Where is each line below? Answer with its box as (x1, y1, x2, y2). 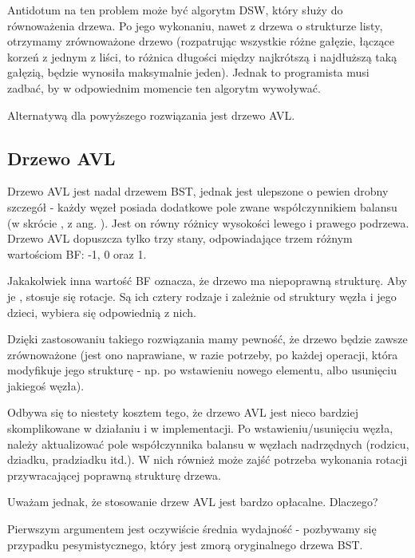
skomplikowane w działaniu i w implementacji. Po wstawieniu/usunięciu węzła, (7, 420, 393, 437)
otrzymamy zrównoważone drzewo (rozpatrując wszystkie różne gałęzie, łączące (7, 33, 394, 49)
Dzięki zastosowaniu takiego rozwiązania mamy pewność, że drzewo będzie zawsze (7, 330, 408, 347)
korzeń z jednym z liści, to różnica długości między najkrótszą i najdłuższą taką (7, 48, 397, 65)
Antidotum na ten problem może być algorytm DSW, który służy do (7, 2, 343, 18)
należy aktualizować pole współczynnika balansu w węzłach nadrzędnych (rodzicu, (7, 435, 409, 452)
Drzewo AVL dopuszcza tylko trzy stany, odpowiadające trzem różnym (7, 230, 353, 247)
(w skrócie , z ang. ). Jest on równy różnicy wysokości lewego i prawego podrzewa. (7, 214, 409, 231)
